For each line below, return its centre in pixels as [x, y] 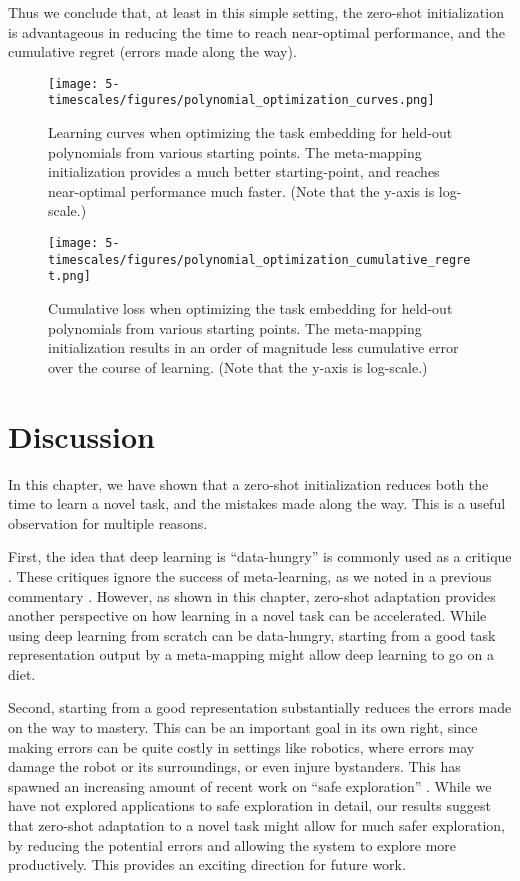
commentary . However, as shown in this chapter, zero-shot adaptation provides [252, 595]
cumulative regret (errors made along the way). [152, 51]
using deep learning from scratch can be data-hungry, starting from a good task [252, 634]
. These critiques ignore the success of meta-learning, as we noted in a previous [250, 575]
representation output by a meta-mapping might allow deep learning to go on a [251, 654]
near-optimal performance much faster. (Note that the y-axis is [241, 190]
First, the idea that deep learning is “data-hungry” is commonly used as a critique [260, 556]
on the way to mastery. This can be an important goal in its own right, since [243, 727]
